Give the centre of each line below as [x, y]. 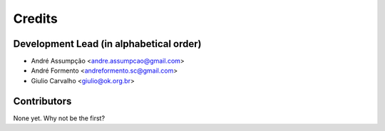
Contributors [42, 101]
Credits [36, 19]
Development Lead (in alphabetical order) [107, 44]
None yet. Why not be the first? [59, 118]
